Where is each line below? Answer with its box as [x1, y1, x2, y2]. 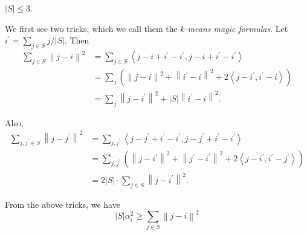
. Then [64, 34, 89, 47]
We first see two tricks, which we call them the [5, 22, 178, 34]
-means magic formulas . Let [184, 22, 288, 34]
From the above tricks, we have [5, 198, 120, 210]
